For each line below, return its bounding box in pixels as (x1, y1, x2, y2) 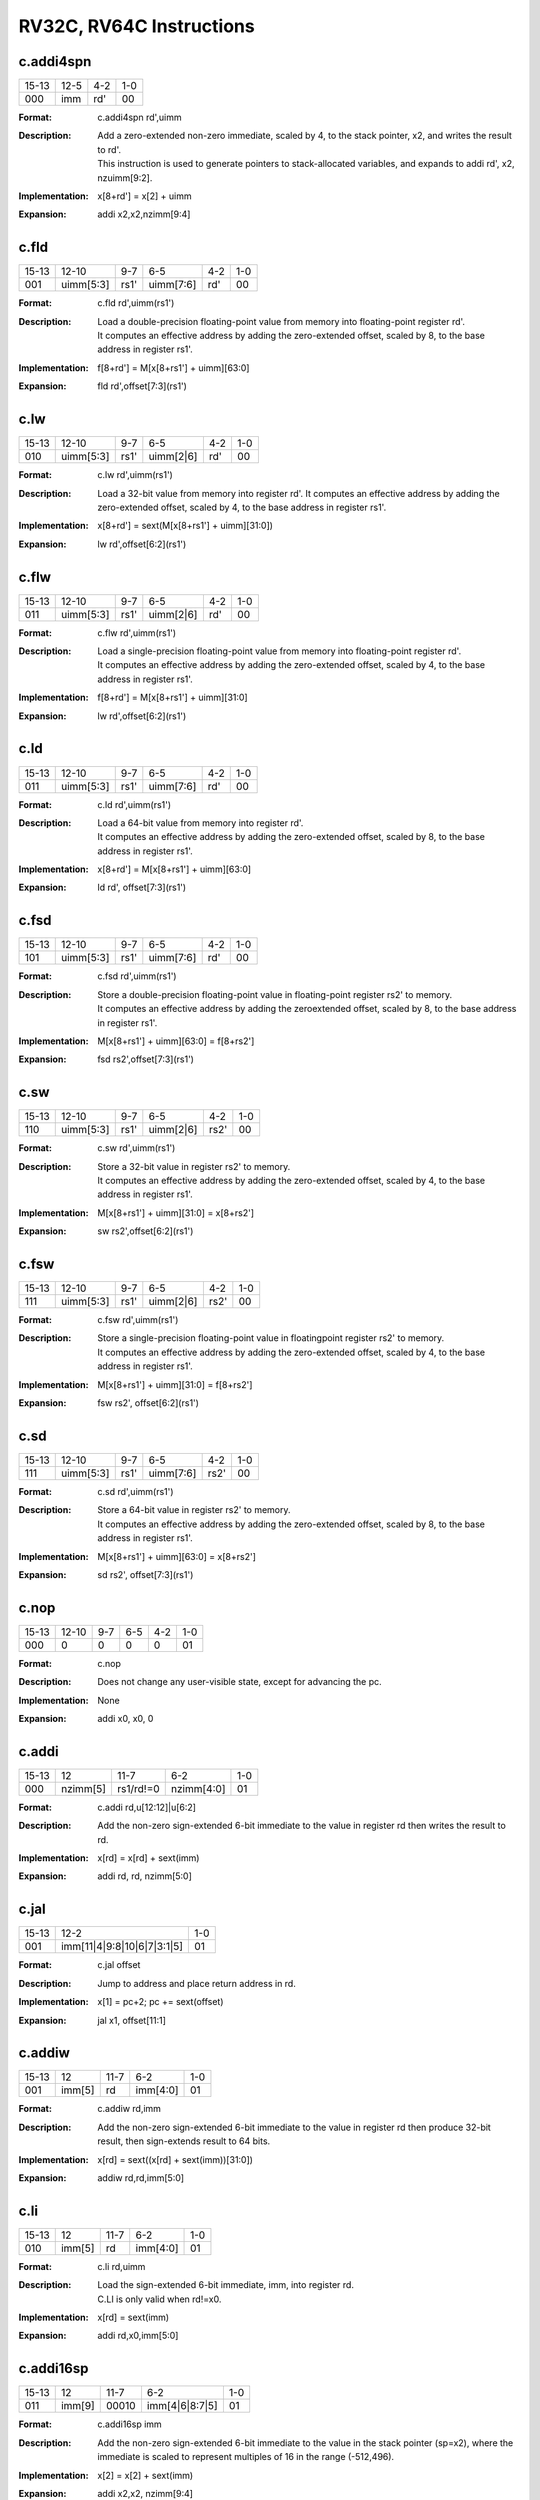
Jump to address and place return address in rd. (97, 1977, 297, 1989)
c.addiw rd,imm (97, 2103, 162, 2115)
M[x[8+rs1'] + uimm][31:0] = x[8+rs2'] (97, 1206, 255, 1219)
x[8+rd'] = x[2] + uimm (97, 190, 192, 202)
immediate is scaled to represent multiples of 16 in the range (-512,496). (97, 2451, 395, 2463)
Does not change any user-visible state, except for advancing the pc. (97, 1676, 382, 1688)
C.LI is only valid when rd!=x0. (97, 2293, 222, 2305)
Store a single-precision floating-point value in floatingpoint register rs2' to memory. (97, 1332, 445, 1344)
